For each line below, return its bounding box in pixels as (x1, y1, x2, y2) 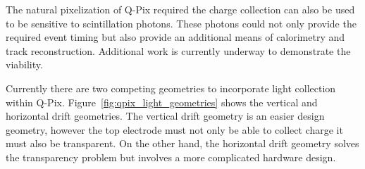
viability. (6, 57, 43, 72)
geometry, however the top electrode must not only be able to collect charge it (6, 122, 343, 137)
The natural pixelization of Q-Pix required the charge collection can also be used (6, 2, 355, 16)
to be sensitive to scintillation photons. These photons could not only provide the (6, 15, 357, 30)
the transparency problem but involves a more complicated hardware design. (6, 149, 336, 164)
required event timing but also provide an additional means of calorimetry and (6, 30, 345, 44)
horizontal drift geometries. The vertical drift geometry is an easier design (6, 108, 325, 123)
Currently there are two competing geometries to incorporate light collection (6, 80, 336, 95)
